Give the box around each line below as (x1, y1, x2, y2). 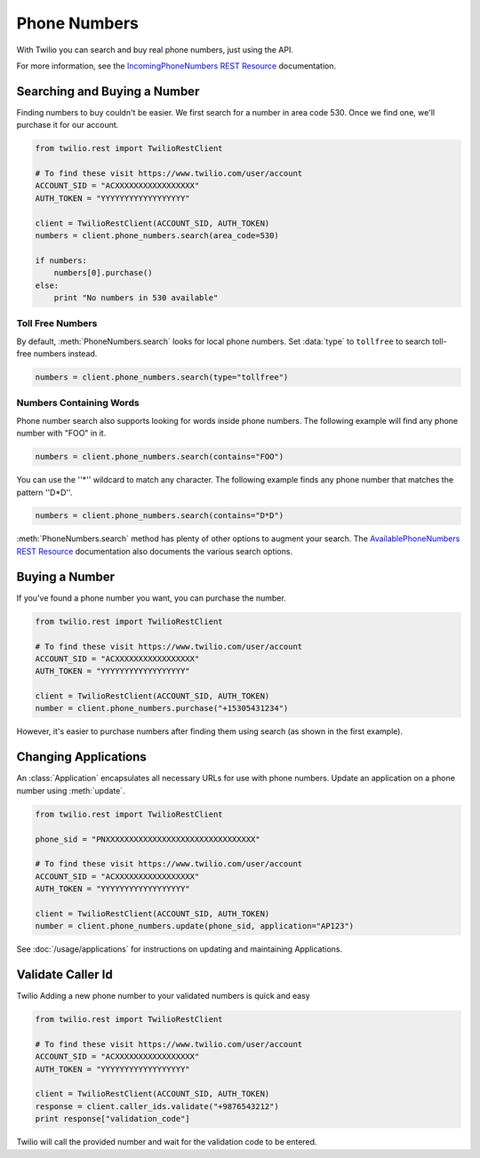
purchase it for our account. (16, 120, 119, 131)
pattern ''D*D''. (16, 487, 73, 498)
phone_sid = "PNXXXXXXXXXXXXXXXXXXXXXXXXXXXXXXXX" (35, 834, 261, 844)
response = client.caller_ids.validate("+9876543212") (35, 1101, 279, 1111)
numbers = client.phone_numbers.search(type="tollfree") (35, 372, 289, 382)
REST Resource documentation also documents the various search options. (16, 546, 293, 556)
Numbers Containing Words (16, 396, 140, 409)
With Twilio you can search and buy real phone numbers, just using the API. (16, 44, 293, 55)
